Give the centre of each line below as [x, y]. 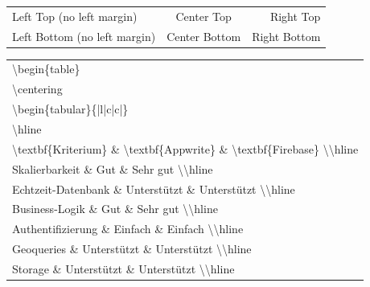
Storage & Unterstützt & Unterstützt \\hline [123, 268]
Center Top [203, 16]
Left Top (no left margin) [75, 16]
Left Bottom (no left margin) [84, 36]
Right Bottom [286, 36]
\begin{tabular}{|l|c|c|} [70, 109]
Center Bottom [204, 36]
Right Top [295, 16]
